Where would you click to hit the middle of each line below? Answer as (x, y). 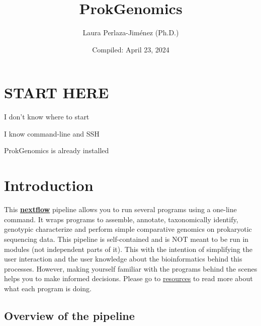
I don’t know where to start (47, 117)
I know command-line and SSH (52, 133)
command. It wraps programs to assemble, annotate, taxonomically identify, (121, 219)
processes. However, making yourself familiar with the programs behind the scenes (131, 268)
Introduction (49, 185)
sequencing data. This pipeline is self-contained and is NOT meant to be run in (126, 239)
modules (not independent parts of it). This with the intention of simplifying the (128, 249)
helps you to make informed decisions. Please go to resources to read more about (128, 278)
